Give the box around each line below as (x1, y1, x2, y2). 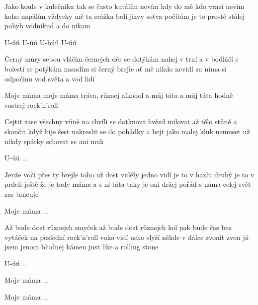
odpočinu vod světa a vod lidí (4, 73, 95, 83)
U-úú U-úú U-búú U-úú (4, 37, 77, 47)
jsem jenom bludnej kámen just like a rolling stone (4, 241, 159, 252)
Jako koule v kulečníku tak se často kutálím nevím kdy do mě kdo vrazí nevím (4, 1, 245, 11)
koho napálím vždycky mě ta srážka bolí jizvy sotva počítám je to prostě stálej (4, 10, 245, 21)
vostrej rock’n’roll (4, 99, 58, 110)
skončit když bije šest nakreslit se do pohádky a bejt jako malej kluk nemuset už (4, 126, 250, 136)
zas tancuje (4, 188, 39, 199)
